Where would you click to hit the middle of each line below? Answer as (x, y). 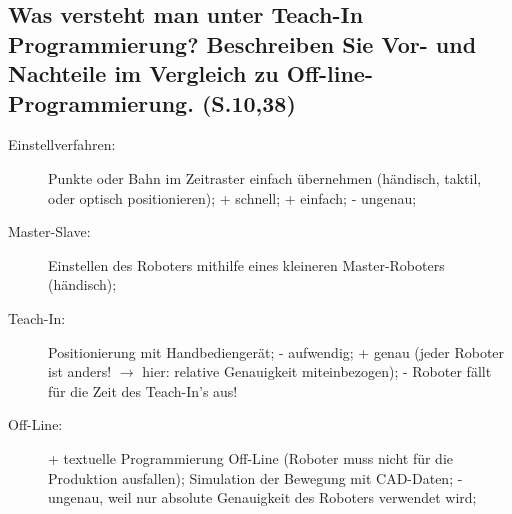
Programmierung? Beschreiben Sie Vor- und (242, 43)
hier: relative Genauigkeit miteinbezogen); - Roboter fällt (317, 371)
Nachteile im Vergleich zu (143, 73)
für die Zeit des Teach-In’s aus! (143, 390)
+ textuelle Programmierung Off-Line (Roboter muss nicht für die (250, 457)
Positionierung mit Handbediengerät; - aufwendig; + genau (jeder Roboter (276, 351)
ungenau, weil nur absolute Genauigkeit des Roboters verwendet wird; (262, 497)
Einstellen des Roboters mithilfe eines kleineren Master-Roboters (246, 264)
